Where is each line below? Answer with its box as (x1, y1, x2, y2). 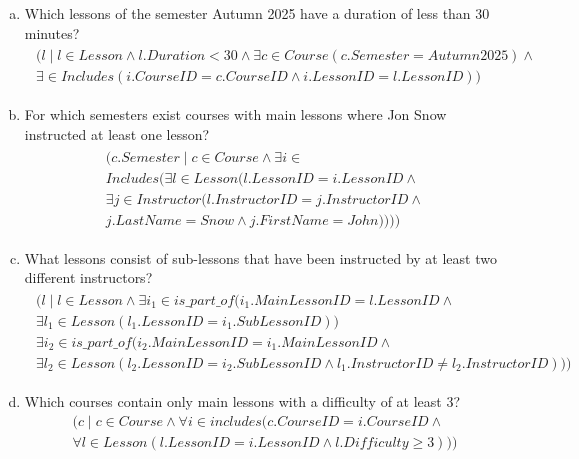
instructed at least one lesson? (24, 123, 210, 144)
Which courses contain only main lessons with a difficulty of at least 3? (24, 390, 461, 411)
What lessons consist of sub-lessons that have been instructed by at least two (24, 247, 497, 268)
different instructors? (24, 267, 153, 288)
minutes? (24, 22, 80, 43)
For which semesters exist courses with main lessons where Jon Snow (24, 104, 447, 125)
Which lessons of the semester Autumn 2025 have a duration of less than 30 (24, 3, 490, 23)
